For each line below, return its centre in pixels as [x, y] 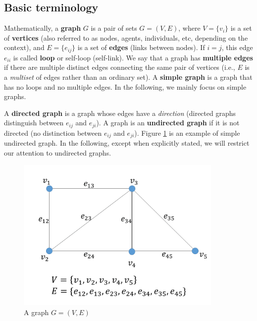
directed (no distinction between [53, 133]
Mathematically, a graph [43, 28]
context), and [24, 47]
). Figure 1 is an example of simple [187, 133]
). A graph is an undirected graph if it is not [168, 123]
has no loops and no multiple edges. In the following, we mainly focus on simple [125, 86]
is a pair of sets [114, 28]
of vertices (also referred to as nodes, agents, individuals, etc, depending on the [126, 37]
